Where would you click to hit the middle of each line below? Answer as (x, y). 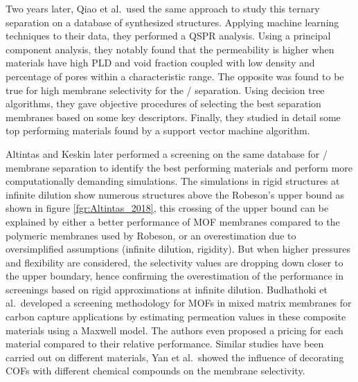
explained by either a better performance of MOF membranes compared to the (173, 221)
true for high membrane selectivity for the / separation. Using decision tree (165, 90)
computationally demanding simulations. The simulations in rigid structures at (173, 181)
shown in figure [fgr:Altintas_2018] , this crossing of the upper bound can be (167, 208)
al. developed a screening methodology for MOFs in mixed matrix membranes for (179, 303)
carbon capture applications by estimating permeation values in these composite (176, 317)
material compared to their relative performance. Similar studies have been (165, 344)
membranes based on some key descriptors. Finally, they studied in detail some (173, 117)
